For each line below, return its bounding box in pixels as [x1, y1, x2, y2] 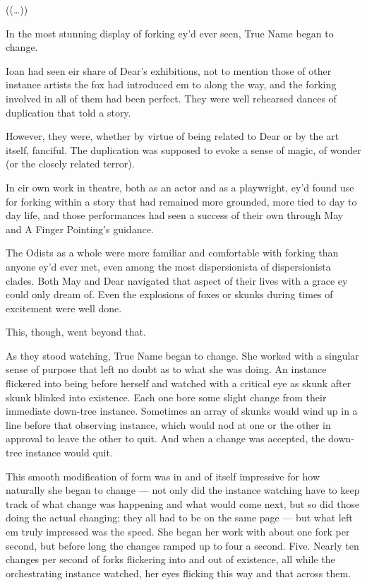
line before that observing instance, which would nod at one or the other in [6, 417, 331, 432]
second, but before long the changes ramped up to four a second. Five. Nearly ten [6, 538, 359, 552]
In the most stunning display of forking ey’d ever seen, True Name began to [6, 25, 334, 40]
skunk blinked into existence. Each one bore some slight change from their [6, 389, 327, 404]
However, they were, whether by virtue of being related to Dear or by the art [6, 129, 339, 143]
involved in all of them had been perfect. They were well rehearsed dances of [6, 90, 337, 105]
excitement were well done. [6, 300, 122, 315]
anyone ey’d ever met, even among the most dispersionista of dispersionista [6, 259, 331, 273]
